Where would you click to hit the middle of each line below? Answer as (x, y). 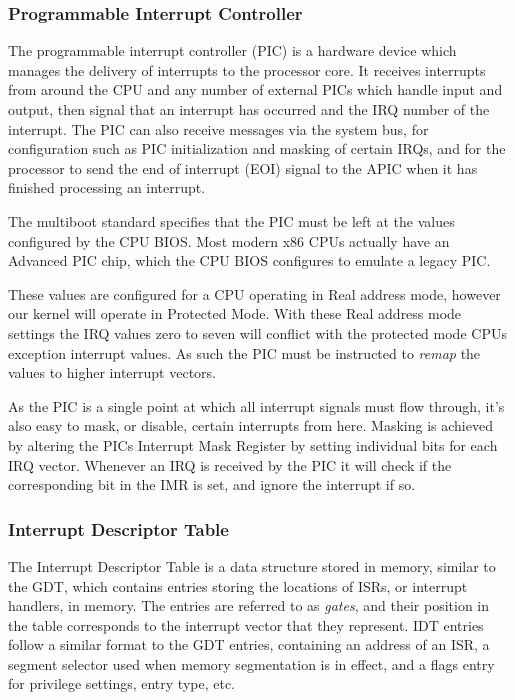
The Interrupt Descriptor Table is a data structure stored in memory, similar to (252, 565)
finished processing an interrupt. (107, 187)
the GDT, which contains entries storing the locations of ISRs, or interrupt (238, 585)
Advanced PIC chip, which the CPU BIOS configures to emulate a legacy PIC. (249, 260)
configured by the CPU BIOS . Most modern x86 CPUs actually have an (229, 240)
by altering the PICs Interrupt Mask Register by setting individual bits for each (253, 444)
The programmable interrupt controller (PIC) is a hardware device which (232, 50)
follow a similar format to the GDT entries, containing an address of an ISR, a (249, 644)
